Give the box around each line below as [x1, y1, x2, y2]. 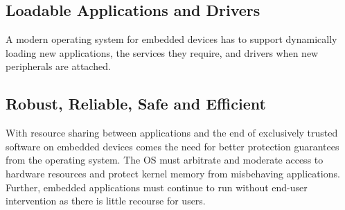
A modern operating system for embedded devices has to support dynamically [6, 32, 337, 46]
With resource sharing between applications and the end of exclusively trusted [6, 125, 338, 140]
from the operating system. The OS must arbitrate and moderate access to [6, 152, 324, 167]
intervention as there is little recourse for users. [6, 193, 206, 208]
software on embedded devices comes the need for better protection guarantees [6, 139, 339, 153]
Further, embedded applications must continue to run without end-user [6, 180, 308, 194]
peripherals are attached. [6, 59, 111, 73]
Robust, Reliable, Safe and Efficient [6, 93, 266, 114]
